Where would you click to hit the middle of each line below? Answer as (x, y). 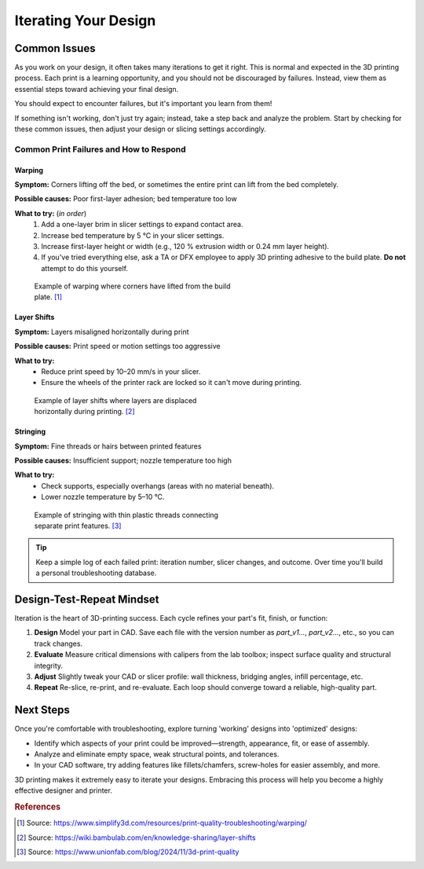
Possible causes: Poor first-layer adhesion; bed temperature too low (126, 199)
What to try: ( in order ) (50, 213)
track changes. (58, 643)
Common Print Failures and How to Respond (100, 149)
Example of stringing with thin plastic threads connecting (126, 515)
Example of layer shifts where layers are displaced (115, 400)
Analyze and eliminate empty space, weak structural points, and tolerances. (157, 754)
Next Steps (42, 710)
